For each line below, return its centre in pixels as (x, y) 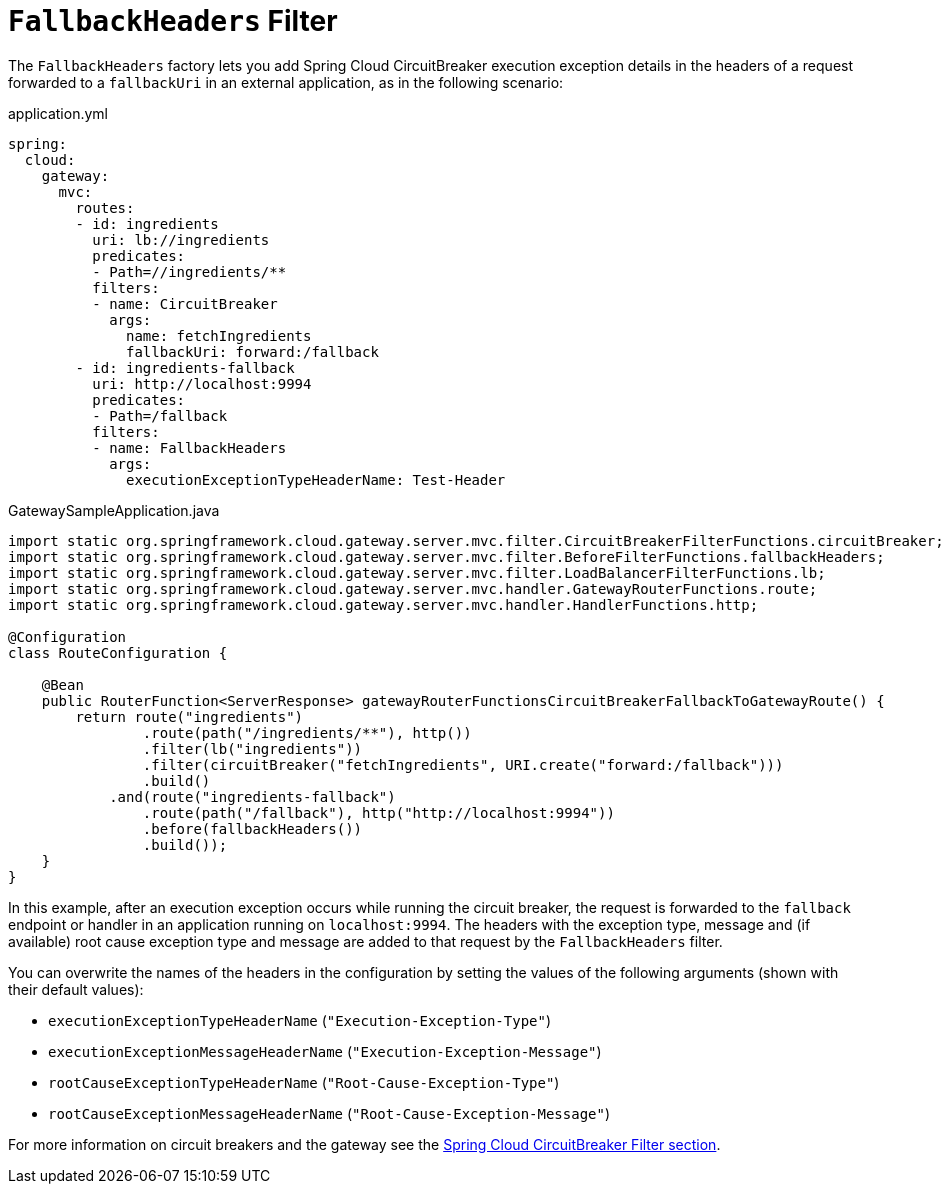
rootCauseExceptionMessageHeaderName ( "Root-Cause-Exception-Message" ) (329, 1113)
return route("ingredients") (189, 716)
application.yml (58, 113)
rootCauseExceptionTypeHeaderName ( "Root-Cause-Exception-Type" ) (304, 1082)
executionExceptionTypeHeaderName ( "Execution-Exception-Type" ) (300, 1020)
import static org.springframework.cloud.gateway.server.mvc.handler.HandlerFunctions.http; (383, 604)
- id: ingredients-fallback (185, 367)
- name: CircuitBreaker (185, 303)
